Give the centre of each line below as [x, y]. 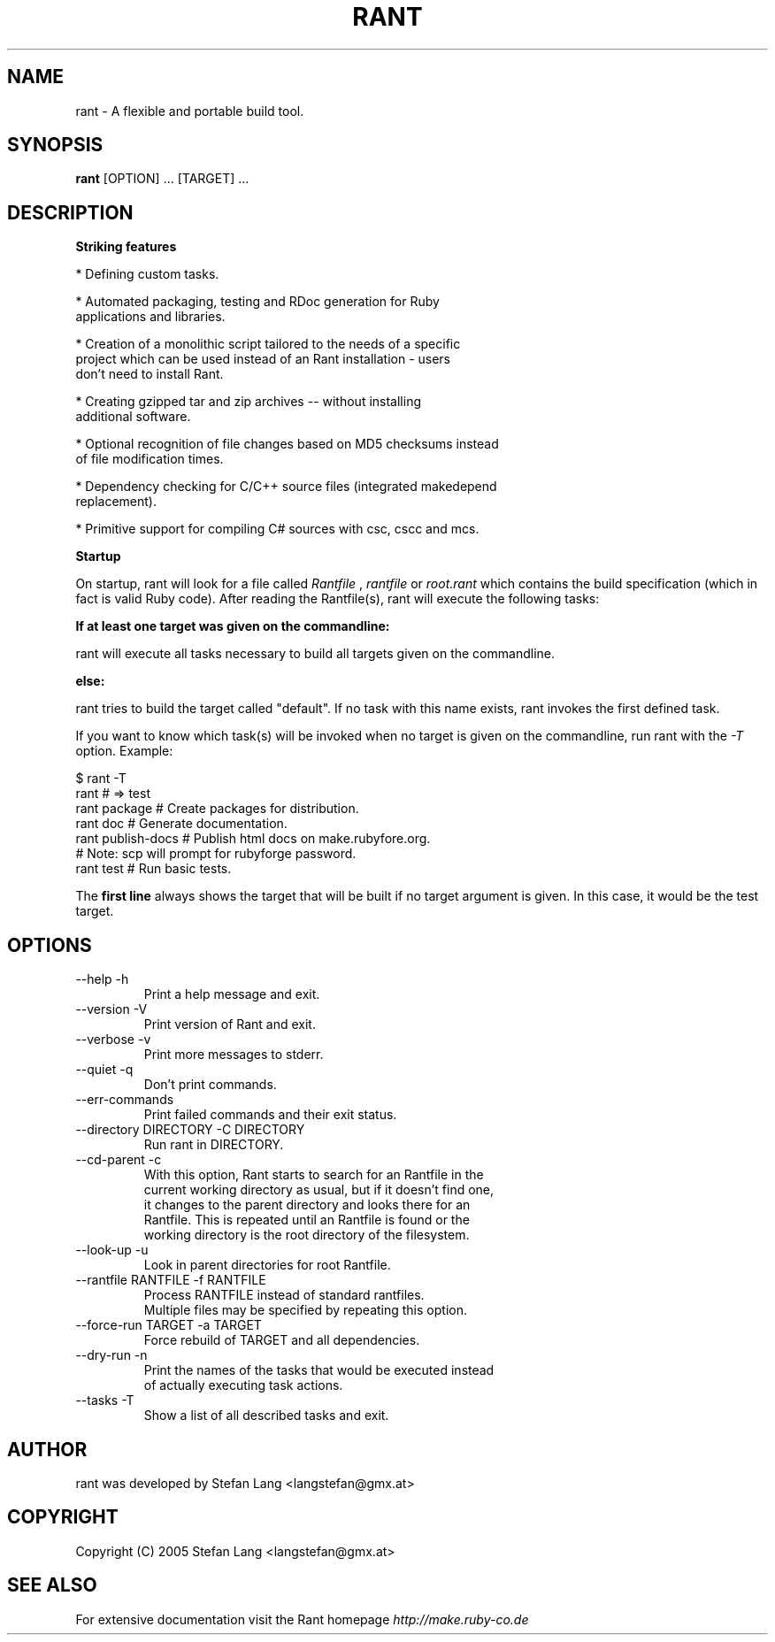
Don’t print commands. [210, 1085]
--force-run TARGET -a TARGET [169, 1325]
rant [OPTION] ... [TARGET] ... [162, 179]
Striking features [126, 247]
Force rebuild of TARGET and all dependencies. [282, 1340]
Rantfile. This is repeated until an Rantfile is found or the [307, 1220]
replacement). [116, 502]
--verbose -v [113, 1040]
